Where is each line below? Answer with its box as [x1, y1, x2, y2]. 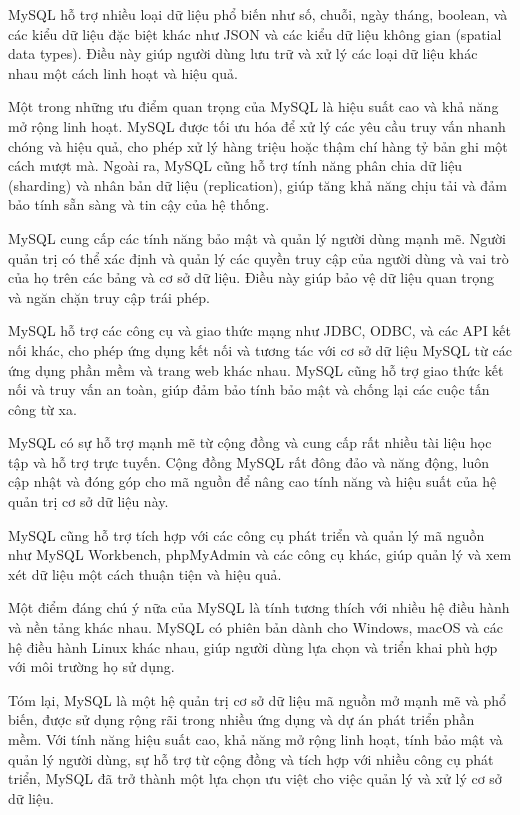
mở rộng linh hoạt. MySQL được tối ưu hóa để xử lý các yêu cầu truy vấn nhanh [8, 115, 506, 136]
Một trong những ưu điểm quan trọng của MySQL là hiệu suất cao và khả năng [8, 96, 499, 117]
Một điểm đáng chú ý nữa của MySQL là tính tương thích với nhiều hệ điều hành [8, 597, 510, 618]
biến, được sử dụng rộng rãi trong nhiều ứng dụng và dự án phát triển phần [8, 709, 475, 730]
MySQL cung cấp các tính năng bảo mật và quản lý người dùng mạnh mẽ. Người [8, 227, 507, 248]
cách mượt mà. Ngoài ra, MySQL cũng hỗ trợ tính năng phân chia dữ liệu [8, 155, 463, 176]
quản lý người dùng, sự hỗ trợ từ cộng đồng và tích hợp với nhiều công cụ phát [8, 748, 494, 769]
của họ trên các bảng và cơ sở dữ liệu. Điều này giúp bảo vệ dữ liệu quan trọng [8, 267, 495, 288]
